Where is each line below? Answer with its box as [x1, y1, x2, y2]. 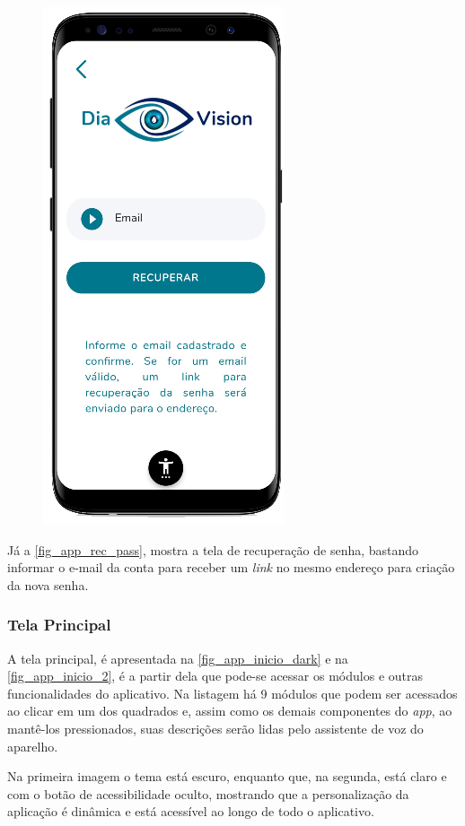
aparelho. [7, 736, 58, 755]
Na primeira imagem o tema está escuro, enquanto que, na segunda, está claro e [7, 767, 447, 786]
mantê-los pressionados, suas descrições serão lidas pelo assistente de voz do [7, 718, 424, 737]
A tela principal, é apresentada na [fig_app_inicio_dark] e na [7, 648, 348, 667]
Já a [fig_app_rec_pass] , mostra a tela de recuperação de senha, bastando [7, 540, 419, 559]
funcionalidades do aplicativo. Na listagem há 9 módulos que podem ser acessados [7, 683, 458, 702]
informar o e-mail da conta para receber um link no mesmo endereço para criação [7, 558, 455, 577]
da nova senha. [7, 575, 89, 594]
